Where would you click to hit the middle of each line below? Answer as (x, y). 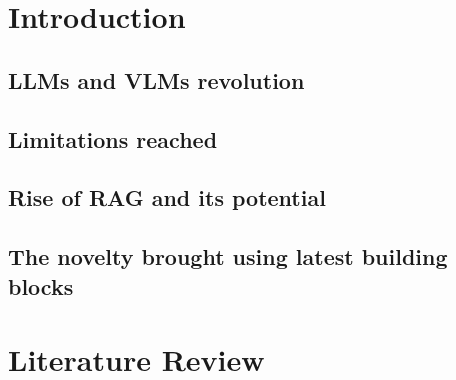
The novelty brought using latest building (228, 256)
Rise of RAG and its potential (167, 197)
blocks (41, 285)
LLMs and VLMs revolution (156, 79)
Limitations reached (113, 138)
